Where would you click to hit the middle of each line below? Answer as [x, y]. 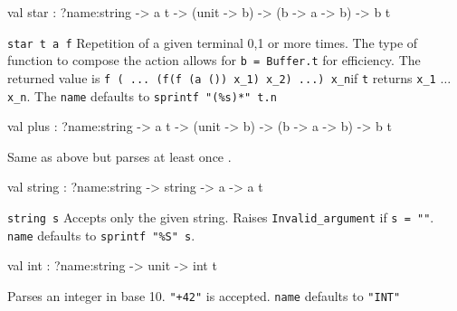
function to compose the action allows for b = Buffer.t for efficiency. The [214, 60]
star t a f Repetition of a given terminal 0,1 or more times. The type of [213, 42]
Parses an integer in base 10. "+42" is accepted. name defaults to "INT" [204, 295]
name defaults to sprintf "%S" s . [101, 235]
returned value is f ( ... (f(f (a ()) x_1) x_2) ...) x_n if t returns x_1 [222, 77]
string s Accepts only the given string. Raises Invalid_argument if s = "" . [221, 217]
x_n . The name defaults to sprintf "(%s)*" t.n [142, 95]
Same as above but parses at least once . [119, 156]
